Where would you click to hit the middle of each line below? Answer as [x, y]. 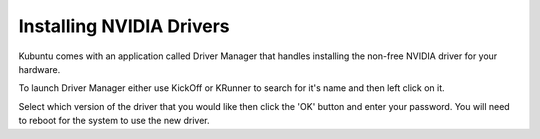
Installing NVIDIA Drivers [124, 26]
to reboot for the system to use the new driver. [114, 121]
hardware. [39, 69]
